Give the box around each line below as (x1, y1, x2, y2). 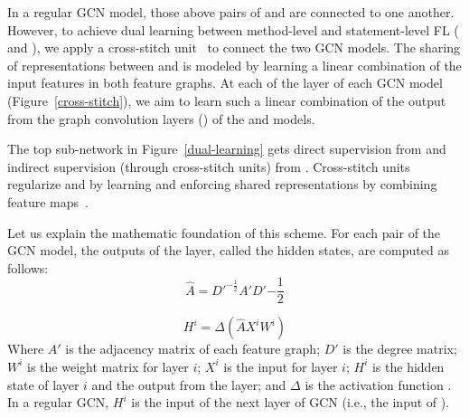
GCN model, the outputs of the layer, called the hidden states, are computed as (7, 241, 449, 260)
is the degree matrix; (342, 339, 457, 358)
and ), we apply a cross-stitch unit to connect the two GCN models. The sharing (7, 38, 461, 57)
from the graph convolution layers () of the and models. (7, 109, 315, 128)
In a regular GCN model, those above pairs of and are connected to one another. (7, 3, 455, 21)
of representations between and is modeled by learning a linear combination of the (7, 55, 462, 74)
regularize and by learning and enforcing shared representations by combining (7, 175, 437, 194)
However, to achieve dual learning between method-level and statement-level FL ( (7, 20, 459, 39)
